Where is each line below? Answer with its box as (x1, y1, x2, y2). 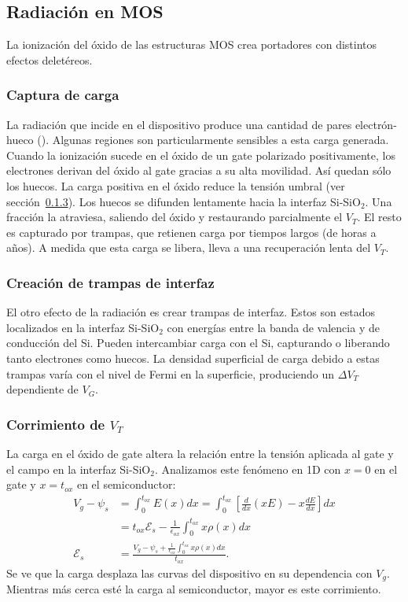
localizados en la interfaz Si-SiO (6, 319, 160, 335)
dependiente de (6, 381, 79, 397)
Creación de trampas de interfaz (6, 272, 215, 292)
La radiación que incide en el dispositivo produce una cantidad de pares (6, 116, 352, 132)
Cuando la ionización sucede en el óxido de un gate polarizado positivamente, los (6, 146, 395, 163)
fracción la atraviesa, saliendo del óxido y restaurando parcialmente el (6, 209, 343, 225)
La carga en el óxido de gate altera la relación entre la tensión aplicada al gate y (6, 445, 394, 461)
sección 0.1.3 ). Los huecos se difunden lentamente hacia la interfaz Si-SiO (6, 193, 361, 209)
